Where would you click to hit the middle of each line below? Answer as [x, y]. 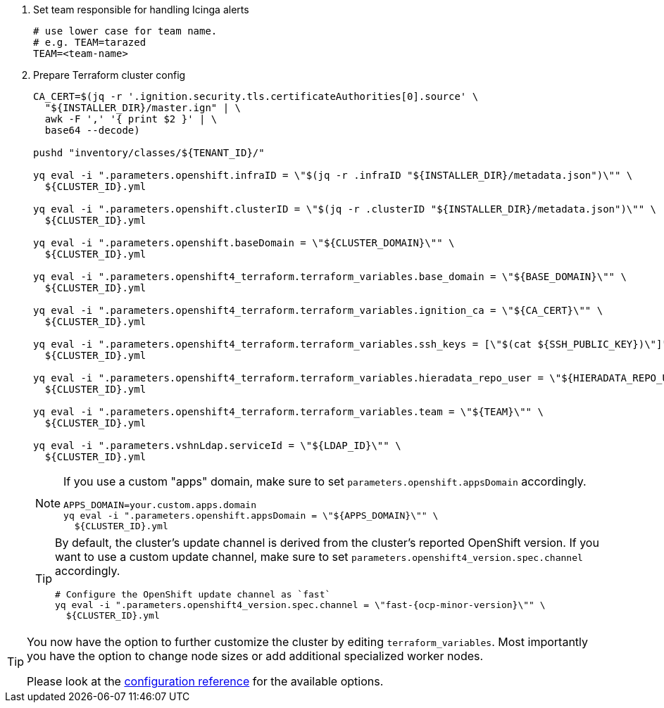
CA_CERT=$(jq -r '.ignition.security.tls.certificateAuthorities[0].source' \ [256, 96]
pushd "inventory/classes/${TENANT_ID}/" [149, 153]
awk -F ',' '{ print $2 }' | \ [131, 119]
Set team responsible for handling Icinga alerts [141, 10]
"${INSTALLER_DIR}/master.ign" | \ [143, 108]
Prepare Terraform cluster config [109, 75]
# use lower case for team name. [125, 31]
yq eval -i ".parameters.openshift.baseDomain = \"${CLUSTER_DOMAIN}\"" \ [244, 243]
